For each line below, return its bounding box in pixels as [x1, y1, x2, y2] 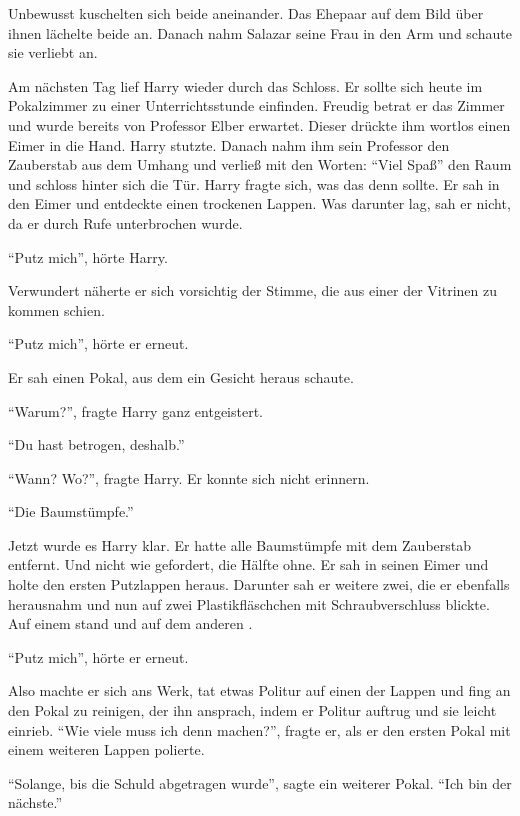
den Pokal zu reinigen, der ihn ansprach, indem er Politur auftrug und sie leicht [8, 700, 497, 721]
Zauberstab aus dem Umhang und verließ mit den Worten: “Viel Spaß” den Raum [8, 154, 512, 175]
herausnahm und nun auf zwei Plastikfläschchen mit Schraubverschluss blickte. [8, 593, 490, 614]
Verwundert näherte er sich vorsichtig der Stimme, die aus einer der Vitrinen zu [8, 280, 498, 301]
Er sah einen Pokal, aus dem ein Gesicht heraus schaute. [8, 366, 354, 387]
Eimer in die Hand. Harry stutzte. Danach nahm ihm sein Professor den [8, 134, 450, 155]
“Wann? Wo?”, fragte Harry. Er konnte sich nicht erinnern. [8, 467, 370, 488]
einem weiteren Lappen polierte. [8, 739, 205, 760]
